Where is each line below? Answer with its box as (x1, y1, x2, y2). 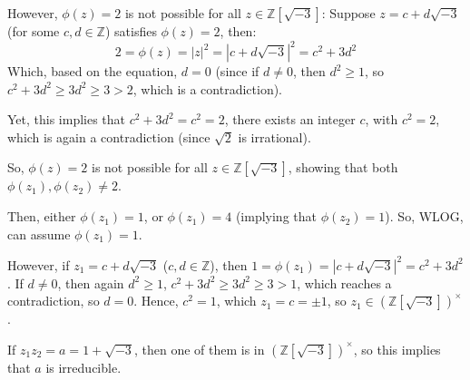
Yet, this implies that (7, 110, 126, 129)
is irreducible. (45, 357, 122, 376)
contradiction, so (7, 291, 100, 310)
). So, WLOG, (385, 207, 464, 226)
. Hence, (133, 291, 179, 310)
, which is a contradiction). (132, 79, 283, 98)
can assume (7, 224, 71, 243)
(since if (215, 62, 259, 81)
